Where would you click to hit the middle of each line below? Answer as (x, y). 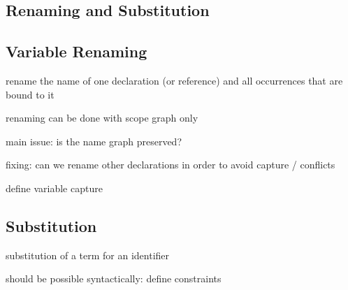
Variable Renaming (77, 51)
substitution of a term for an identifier (88, 255)
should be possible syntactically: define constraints (114, 278)
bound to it (30, 94)
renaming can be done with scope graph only (102, 118)
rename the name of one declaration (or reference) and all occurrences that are (174, 80)
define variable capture (54, 188)
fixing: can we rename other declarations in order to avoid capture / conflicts (171, 165)
